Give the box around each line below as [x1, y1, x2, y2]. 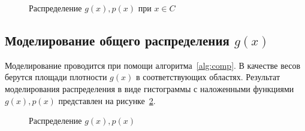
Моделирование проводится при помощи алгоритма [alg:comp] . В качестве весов [5, 59, 301, 71]
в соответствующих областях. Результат [135, 71, 280, 83]
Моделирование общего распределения [5, 31, 229, 49]
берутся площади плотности [5, 71, 107, 83]
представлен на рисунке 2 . [58, 94, 156, 106]
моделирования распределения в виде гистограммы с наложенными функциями [5, 82, 294, 95]
